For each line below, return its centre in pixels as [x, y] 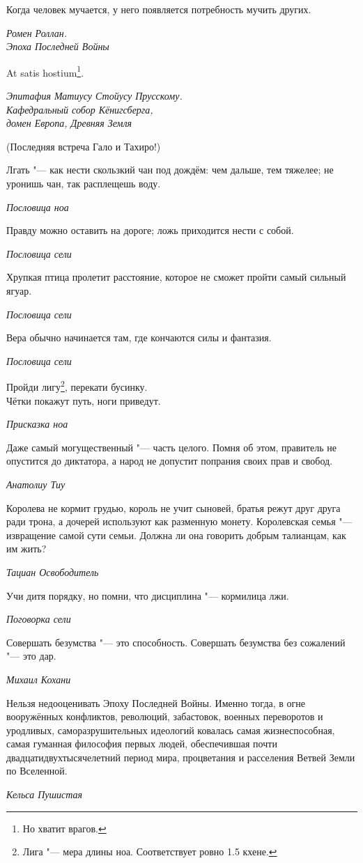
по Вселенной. [37, 771]
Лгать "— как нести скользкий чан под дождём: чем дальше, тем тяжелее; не [170, 170]
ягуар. [19, 290]
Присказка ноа [37, 424]
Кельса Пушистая [45, 794]
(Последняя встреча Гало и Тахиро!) [84, 146]
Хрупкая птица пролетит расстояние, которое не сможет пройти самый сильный [176, 277]
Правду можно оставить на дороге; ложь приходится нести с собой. [150, 230]
